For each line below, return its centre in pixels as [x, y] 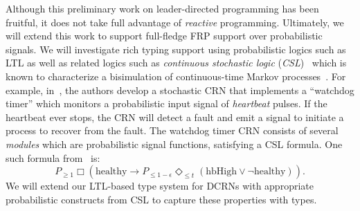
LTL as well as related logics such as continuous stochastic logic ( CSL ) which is [176, 63]
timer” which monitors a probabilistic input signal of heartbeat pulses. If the [166, 103]
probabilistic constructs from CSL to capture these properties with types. [161, 199]
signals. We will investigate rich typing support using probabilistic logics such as [176, 49]
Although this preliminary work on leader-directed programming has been [162, 8]
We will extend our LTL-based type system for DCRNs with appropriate [160, 186]
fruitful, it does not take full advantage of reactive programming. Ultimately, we [175, 22]
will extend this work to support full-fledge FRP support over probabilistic [164, 36]
